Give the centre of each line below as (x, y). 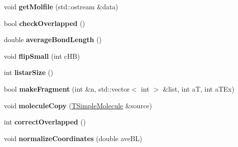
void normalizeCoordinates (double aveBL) (73, 138)
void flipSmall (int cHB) (42, 56)
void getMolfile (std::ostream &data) (61, 6)
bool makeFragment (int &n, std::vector (67, 88)
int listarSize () (29, 72)
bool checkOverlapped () (45, 23)
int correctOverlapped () (45, 122)
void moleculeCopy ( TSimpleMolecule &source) (78, 105)
